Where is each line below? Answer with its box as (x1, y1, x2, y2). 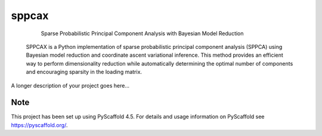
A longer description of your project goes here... (11, 82, 129, 89)
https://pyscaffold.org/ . (11, 121, 68, 128)
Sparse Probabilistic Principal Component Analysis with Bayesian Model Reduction (41, 30, 244, 37)
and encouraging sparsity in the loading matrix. (26, 69, 143, 76)
